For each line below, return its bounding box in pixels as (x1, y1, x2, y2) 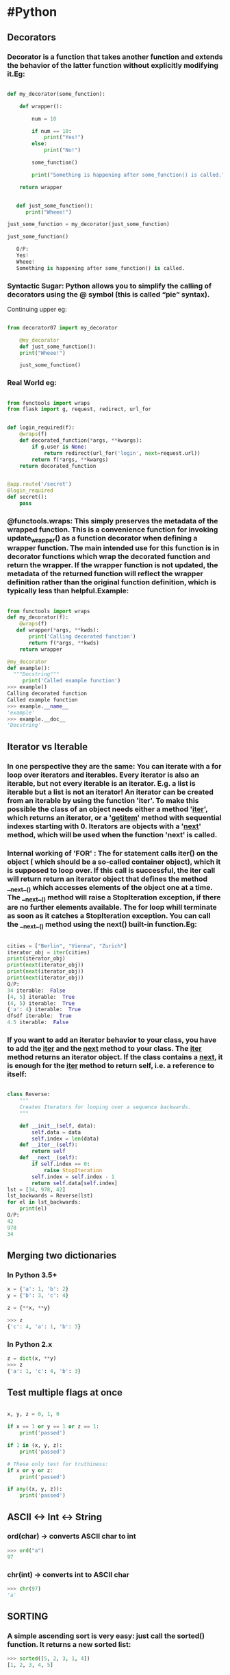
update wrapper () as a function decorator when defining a (7, 533, 198, 545)
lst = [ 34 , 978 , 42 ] (7, 1186, 66, 1193)
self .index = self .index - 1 (31, 1173, 115, 1180)
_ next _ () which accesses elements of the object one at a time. (7, 882, 213, 893)
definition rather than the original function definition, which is (7, 578, 217, 587)
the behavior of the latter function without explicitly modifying (7, 60, 219, 70)
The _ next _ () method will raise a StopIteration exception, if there (7, 892, 221, 904)
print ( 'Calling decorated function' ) (28, 633, 136, 641)
